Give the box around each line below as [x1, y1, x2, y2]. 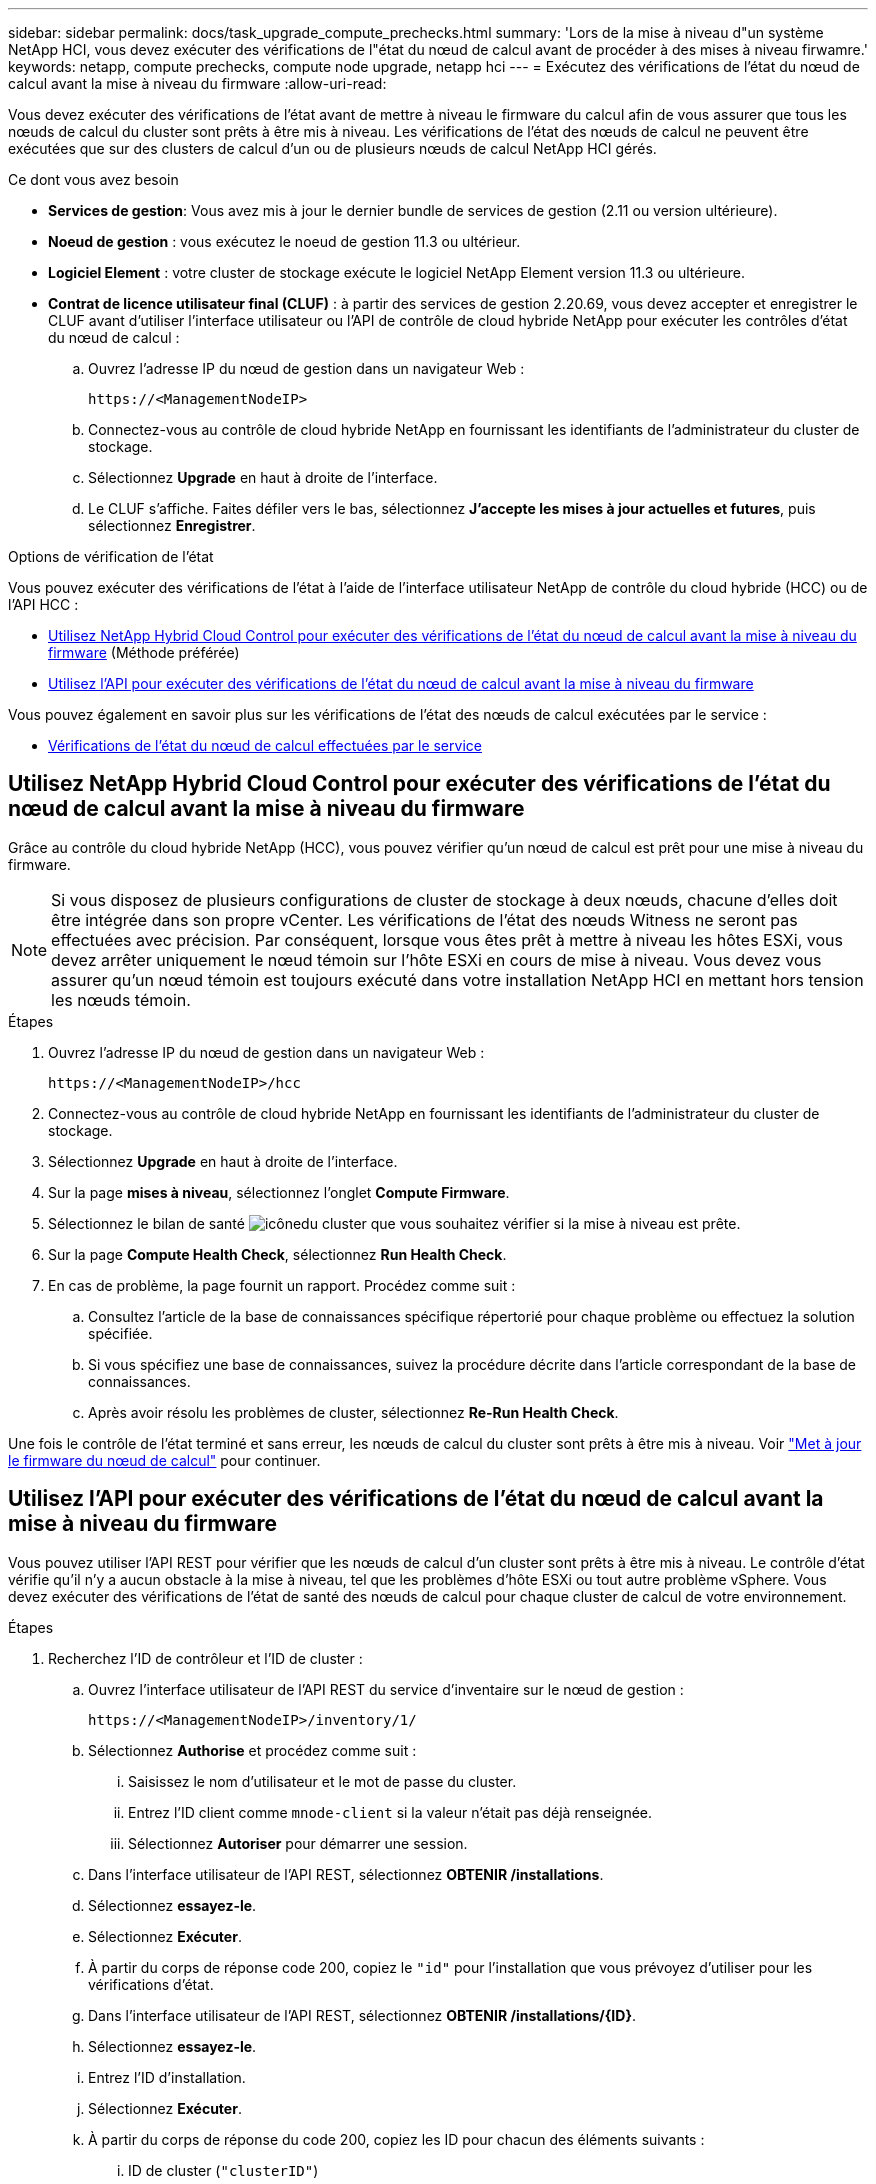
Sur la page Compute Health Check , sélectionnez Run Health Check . [48, 1245, 507, 1263]
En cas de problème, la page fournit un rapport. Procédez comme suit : [48, 1276, 516, 1294]
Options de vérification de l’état [8, 548, 214, 565]
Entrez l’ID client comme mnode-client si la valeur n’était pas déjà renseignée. [128, 1803, 653, 1821]
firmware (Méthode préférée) [48, 644, 240, 661]
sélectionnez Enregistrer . [88, 517, 256, 534]
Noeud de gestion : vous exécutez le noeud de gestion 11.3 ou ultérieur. [48, 233, 521, 250]
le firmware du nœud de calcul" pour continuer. [8, 1451, 321, 1469]
